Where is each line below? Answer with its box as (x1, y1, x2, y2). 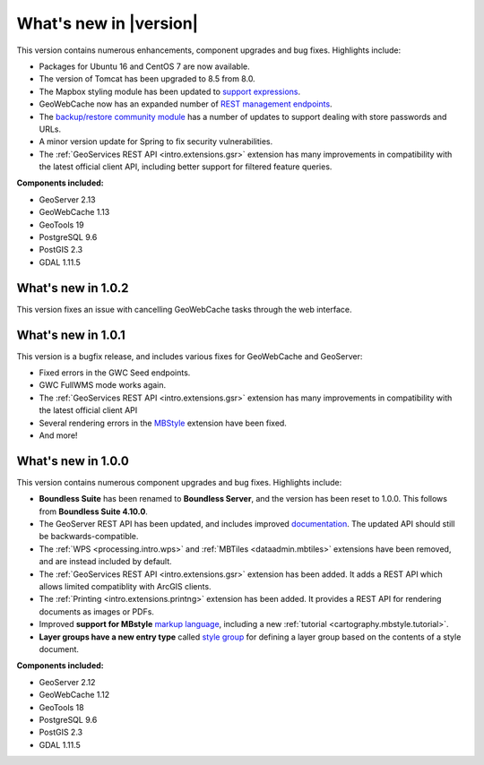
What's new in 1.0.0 (16, 453, 129, 468)
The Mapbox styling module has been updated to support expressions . (39, 86, 300, 97)
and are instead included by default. (39, 556, 172, 567)
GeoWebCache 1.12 (39, 690, 110, 701)
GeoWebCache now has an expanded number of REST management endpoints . (39, 99, 333, 109)
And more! (39, 430, 78, 441)
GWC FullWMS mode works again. (39, 380, 167, 391)
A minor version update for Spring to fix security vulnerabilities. (39, 136, 273, 147)
